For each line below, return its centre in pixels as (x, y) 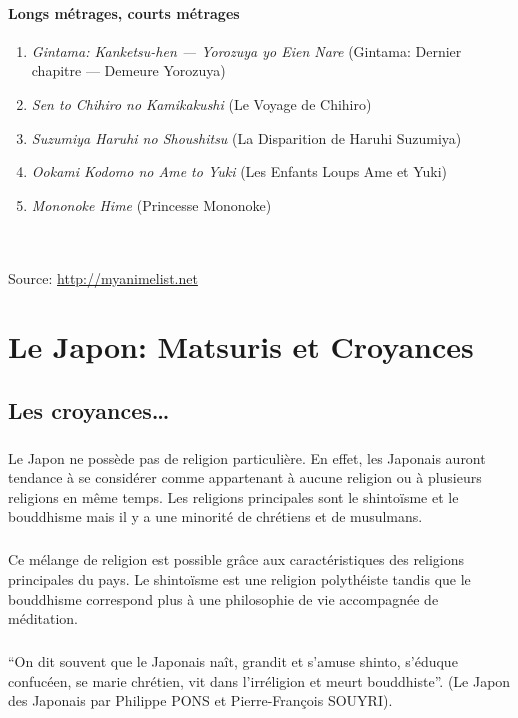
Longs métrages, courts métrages (124, 12)
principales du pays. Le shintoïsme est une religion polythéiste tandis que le (239, 579)
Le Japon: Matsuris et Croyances (241, 346)
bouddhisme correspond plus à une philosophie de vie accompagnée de (223, 598)
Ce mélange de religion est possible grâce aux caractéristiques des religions (236, 559)
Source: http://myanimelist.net (103, 277)
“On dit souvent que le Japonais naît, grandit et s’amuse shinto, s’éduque (233, 661)
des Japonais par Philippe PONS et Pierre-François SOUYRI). (200, 700)
